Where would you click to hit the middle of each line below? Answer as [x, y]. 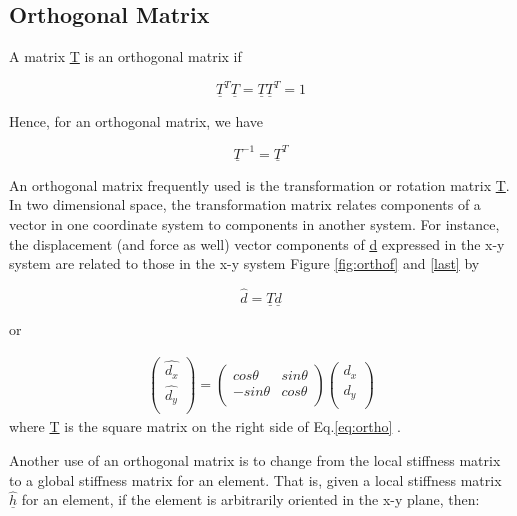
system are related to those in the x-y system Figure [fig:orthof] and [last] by [244, 263]
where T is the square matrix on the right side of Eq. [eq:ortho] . [205, 426]
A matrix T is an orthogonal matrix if [125, 56]
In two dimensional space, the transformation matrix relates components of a [245, 204]
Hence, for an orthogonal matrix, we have [136, 120]
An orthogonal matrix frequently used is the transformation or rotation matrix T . [259, 184]
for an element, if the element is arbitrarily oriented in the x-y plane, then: [250, 499]
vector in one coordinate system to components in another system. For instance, [254, 224]
